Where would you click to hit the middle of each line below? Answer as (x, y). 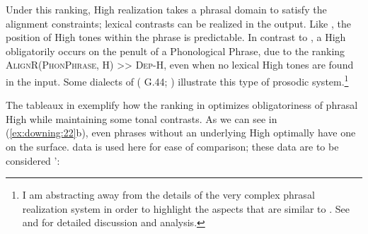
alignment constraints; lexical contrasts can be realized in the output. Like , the (178, 23)
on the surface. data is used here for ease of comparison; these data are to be (172, 146)
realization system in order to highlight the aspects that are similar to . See (186, 208)
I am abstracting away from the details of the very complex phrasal (168, 195)
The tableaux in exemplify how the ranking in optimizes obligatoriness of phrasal (182, 105)
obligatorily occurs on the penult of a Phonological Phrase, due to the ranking (176, 51)
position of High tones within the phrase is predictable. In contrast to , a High (176, 37)
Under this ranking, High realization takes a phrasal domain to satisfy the (166, 9)
